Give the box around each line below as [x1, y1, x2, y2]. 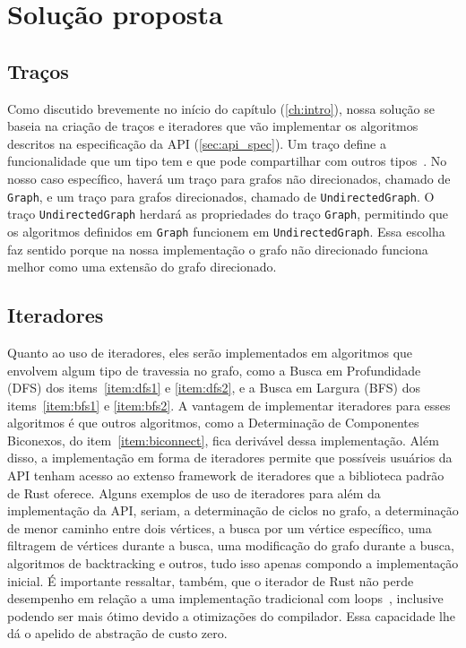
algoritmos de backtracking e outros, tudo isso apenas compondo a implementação [7, 554, 459, 573]
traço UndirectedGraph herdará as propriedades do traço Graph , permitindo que [7, 204, 449, 223]
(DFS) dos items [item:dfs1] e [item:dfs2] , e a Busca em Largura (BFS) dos [7, 378, 420, 397]
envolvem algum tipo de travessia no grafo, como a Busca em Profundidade [7, 360, 421, 379]
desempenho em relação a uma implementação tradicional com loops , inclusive [7, 589, 444, 608]
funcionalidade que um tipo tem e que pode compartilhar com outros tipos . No [7, 151, 447, 170]
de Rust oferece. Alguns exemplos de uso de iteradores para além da [7, 483, 381, 502]
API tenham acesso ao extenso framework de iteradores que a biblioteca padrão [7, 466, 444, 485]
